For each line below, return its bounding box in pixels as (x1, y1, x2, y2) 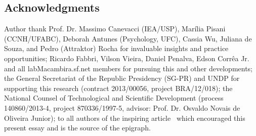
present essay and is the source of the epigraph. (4, 122, 151, 133)
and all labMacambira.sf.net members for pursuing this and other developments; (4, 63, 253, 73)
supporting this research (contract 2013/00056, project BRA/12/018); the (4, 82, 233, 93)
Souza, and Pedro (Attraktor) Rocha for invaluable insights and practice (4, 43, 229, 54)
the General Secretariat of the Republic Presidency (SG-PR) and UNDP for (4, 73, 240, 83)
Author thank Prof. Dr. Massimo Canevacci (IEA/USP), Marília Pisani (4, 23, 226, 34)
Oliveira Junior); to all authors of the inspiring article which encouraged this (4, 112, 245, 123)
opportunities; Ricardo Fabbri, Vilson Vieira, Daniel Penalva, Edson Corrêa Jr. (4, 53, 249, 63)
